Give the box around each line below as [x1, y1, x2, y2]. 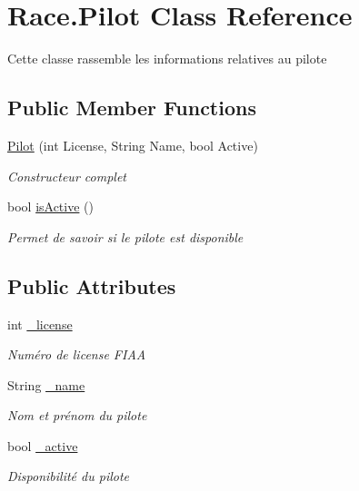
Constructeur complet [7, 166, 126, 185]
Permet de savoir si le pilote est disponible [7, 227, 244, 246]
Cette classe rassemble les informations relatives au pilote [7, 49, 327, 68]
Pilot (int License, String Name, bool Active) [7, 135, 258, 154]
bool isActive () [7, 197, 94, 216]
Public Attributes [7, 271, 176, 300]
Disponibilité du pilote [7, 466, 130, 486]
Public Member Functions [7, 93, 256, 122]
